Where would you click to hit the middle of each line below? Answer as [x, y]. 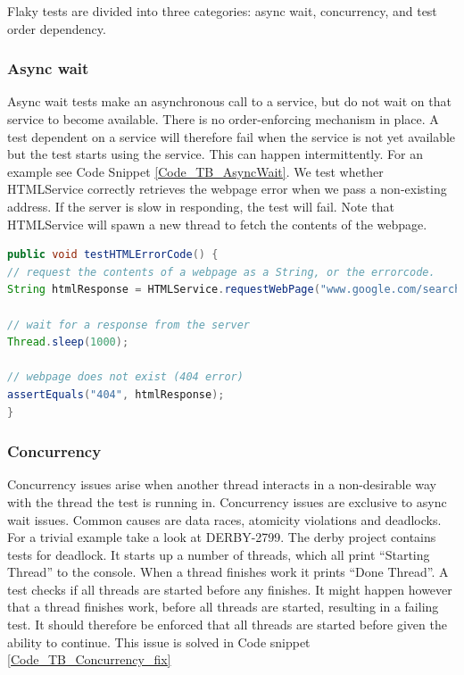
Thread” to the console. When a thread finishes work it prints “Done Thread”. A [228, 572]
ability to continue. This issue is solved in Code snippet [159, 642]
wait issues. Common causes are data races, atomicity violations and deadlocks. [224, 519]
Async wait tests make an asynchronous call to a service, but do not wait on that [229, 101]
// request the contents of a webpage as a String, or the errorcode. [221, 272]
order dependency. [57, 28]
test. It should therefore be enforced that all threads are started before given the [227, 625]
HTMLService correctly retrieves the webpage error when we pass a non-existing [227, 189]
